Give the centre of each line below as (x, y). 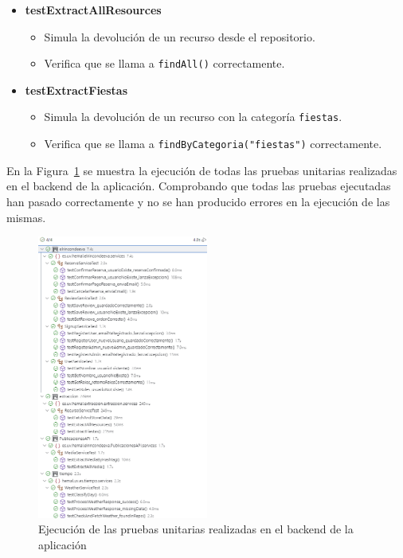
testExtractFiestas (76, 90)
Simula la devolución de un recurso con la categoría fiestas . (193, 117)
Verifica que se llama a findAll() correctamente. (164, 63)
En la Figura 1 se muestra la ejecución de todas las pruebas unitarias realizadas (202, 170)
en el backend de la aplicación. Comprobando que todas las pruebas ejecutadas (199, 186)
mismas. (26, 217)
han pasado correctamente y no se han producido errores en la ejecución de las (198, 201)
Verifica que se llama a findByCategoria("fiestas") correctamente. (213, 144)
